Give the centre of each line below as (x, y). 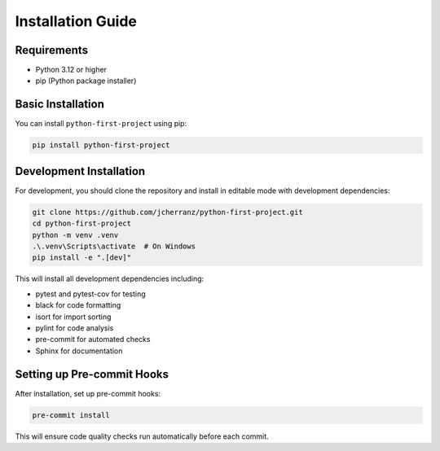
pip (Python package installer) (86, 81)
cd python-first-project (82, 223)
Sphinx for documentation (79, 351)
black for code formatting (78, 305)
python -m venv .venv (75, 235)
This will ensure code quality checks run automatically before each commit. (142, 436)
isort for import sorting (73, 317)
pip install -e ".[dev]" (82, 258)
